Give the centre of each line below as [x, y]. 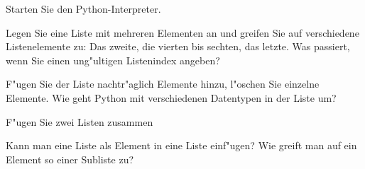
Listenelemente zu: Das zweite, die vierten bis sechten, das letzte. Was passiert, [178, 46]
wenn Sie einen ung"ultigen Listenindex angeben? [113, 60]
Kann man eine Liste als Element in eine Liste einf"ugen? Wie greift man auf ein [181, 145]
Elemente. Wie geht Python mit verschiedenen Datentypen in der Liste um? [171, 97]
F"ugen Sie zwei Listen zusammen [80, 121]
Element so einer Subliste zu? [70, 159]
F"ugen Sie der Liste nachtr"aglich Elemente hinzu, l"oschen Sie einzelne [163, 84]
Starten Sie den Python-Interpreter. [83, 8]
